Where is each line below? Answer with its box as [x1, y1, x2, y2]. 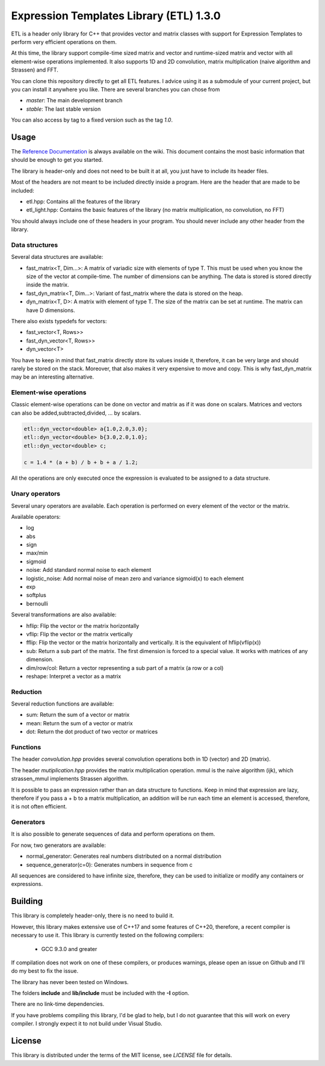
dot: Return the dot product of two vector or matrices [26, 728, 158, 736]
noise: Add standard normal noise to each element [26, 566, 152, 574]
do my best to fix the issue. [11, 967, 78, 975]
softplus [26, 592, 46, 599]
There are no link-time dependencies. [11, 1000, 105, 1008]
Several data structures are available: [11, 253, 104, 261]
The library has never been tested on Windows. [11, 978, 129, 985]
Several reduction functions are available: [11, 700, 114, 707]
